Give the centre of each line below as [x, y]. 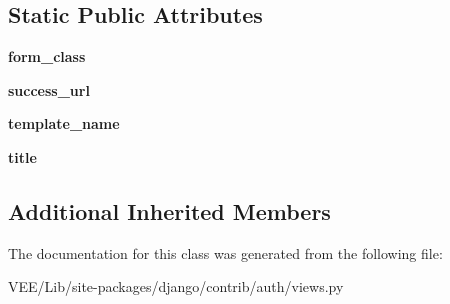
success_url [49, 89]
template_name [64, 123]
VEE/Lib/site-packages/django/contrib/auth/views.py [176, 286]
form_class [47, 56]
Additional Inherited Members [169, 210]
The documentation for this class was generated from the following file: [225, 252]
